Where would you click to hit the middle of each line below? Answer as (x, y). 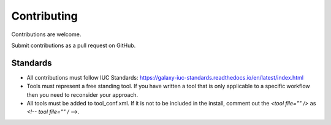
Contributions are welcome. (46, 34)
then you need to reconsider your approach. (82, 94)
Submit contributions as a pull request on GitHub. (74, 45)
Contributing (44, 16)
